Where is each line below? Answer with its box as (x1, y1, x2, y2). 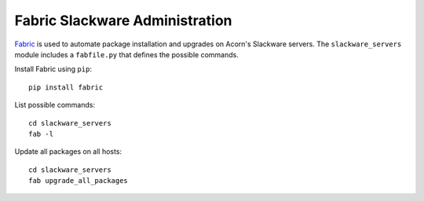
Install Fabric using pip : (14, 64, 92, 74)
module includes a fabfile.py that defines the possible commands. (14, 49, 239, 59)
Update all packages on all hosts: (14, 147, 122, 156)
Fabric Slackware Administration (14, 12, 232, 29)
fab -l (28, 130, 54, 138)
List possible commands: (14, 100, 96, 110)
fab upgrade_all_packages (28, 177, 129, 185)
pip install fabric (28, 82, 104, 92)
